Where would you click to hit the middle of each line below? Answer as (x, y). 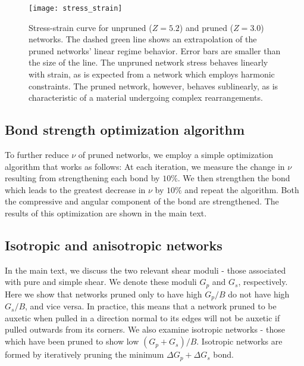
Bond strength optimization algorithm (125, 130)
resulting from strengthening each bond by (82, 178)
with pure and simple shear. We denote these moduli (101, 282)
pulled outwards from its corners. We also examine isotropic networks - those (145, 329)
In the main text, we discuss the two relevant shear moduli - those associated (145, 270)
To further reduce (37, 155)
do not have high (259, 294)
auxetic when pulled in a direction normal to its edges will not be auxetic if (142, 317)
